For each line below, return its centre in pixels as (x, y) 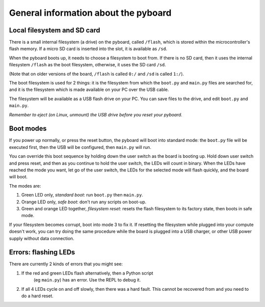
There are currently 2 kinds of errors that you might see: (66, 264)
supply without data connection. (42, 238)
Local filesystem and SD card (55, 30)
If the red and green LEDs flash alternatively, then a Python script (87, 273)
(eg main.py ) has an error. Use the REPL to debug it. (87, 280)
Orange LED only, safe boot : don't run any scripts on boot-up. (84, 202)
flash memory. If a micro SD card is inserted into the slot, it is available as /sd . (88, 49)
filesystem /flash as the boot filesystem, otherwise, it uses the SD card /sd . (88, 65)
